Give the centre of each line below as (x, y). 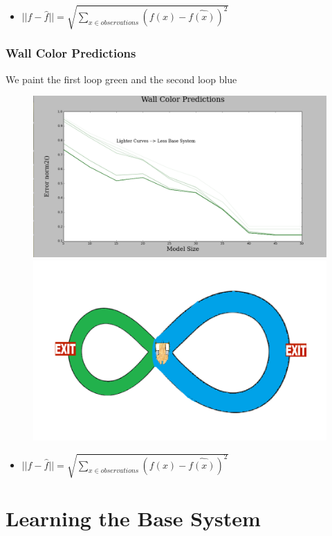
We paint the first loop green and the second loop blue (121, 79)
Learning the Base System (133, 518)
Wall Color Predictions (71, 53)
